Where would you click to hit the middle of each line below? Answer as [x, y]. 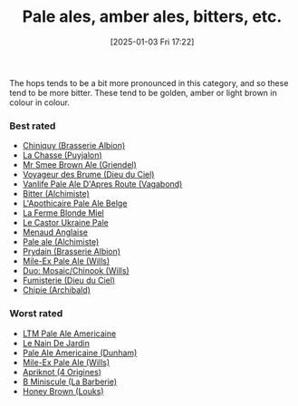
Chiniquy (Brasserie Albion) [74, 146]
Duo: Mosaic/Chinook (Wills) [76, 271]
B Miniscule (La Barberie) [70, 382]
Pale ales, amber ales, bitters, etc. [152, 17]
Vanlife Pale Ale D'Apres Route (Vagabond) [102, 184]
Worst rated [36, 314]
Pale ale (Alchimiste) [61, 242]
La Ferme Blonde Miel [63, 213]
